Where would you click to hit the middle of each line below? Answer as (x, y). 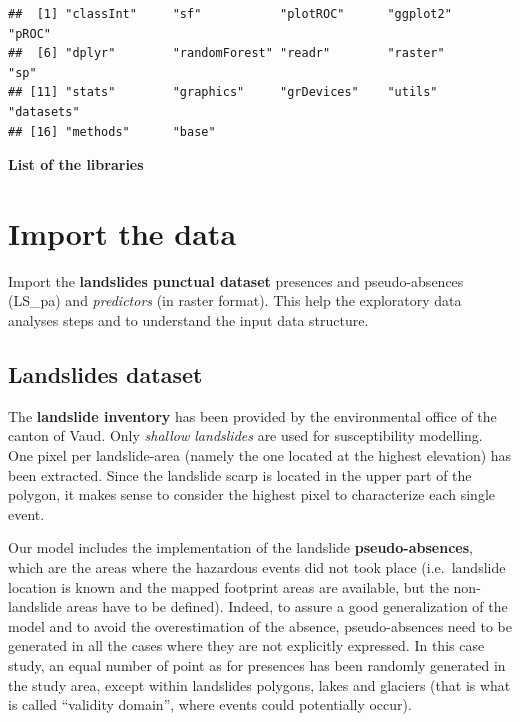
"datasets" (44, 111)
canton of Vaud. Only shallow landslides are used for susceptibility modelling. (245, 435)
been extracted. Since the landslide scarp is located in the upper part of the (240, 474)
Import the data (122, 232)
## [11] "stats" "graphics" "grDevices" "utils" (223, 92)
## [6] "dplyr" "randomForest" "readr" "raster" (226, 53)
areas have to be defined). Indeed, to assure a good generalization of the (287, 606)
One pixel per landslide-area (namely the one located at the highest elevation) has (260, 455)
